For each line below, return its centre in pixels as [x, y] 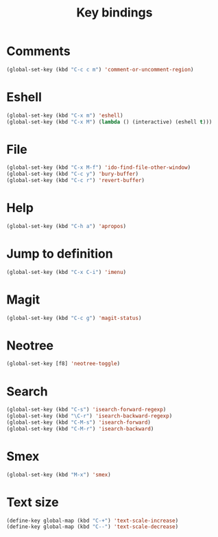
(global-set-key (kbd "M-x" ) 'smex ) [59, 475]
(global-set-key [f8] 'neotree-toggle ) [63, 364]
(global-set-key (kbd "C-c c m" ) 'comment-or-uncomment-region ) [100, 69]
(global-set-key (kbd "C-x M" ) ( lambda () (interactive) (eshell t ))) [109, 122]
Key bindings [114, 13]
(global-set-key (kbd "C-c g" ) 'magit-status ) [74, 318]
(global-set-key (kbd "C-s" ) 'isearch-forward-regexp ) [86, 410]
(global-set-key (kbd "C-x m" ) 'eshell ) [65, 115]
